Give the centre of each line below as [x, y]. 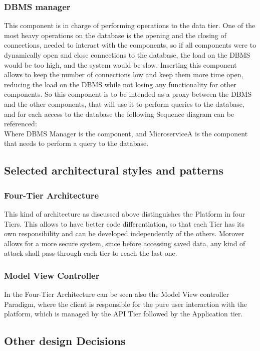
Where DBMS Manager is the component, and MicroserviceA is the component [126, 133]
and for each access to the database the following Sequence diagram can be [119, 114]
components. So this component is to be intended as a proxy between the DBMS [128, 94]
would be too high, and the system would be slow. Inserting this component [120, 64]
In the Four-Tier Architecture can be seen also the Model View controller [117, 294]
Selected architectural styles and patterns [114, 170]
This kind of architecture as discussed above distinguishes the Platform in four [125, 213]
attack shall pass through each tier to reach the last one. [91, 253]
